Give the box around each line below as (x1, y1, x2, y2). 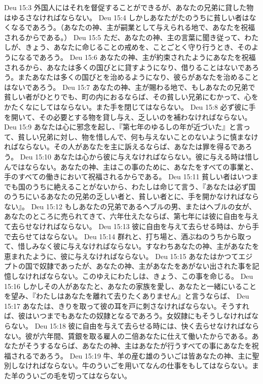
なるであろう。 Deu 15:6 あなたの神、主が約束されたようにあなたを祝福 (18, 51, 256, 62)
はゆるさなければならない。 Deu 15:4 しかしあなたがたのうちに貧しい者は (4, 12, 249, 22)
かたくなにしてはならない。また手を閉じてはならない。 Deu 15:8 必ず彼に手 (4, 101, 256, 112)
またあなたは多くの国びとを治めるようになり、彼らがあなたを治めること (18, 72, 259, 82)
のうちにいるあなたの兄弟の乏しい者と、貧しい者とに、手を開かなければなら (4, 191, 259, 202)
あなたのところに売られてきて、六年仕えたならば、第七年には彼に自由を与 (4, 211, 252, 221)
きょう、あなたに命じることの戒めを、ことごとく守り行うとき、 (25, 42, 238, 52)
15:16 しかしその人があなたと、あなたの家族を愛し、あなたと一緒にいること (4, 280, 256, 291)
